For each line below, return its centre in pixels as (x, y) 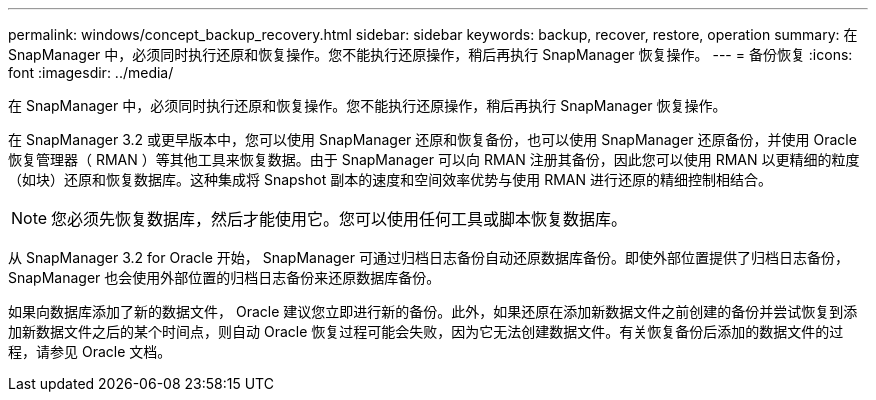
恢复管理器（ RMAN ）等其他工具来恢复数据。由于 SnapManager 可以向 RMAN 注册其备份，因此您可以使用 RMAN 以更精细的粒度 (434, 159)
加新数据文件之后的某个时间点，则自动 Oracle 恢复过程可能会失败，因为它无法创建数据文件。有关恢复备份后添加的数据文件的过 (426, 331)
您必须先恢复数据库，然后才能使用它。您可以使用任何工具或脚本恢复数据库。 (339, 219)
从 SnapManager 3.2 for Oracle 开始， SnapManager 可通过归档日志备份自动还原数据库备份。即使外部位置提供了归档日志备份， (428, 257)
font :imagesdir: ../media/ (91, 72)
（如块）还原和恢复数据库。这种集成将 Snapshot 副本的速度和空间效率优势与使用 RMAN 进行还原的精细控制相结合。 (390, 179)
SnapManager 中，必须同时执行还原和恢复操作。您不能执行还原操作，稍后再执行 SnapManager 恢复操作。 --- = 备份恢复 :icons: (430, 54)
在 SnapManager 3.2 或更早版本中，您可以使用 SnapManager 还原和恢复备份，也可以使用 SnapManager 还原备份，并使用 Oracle (432, 139)
